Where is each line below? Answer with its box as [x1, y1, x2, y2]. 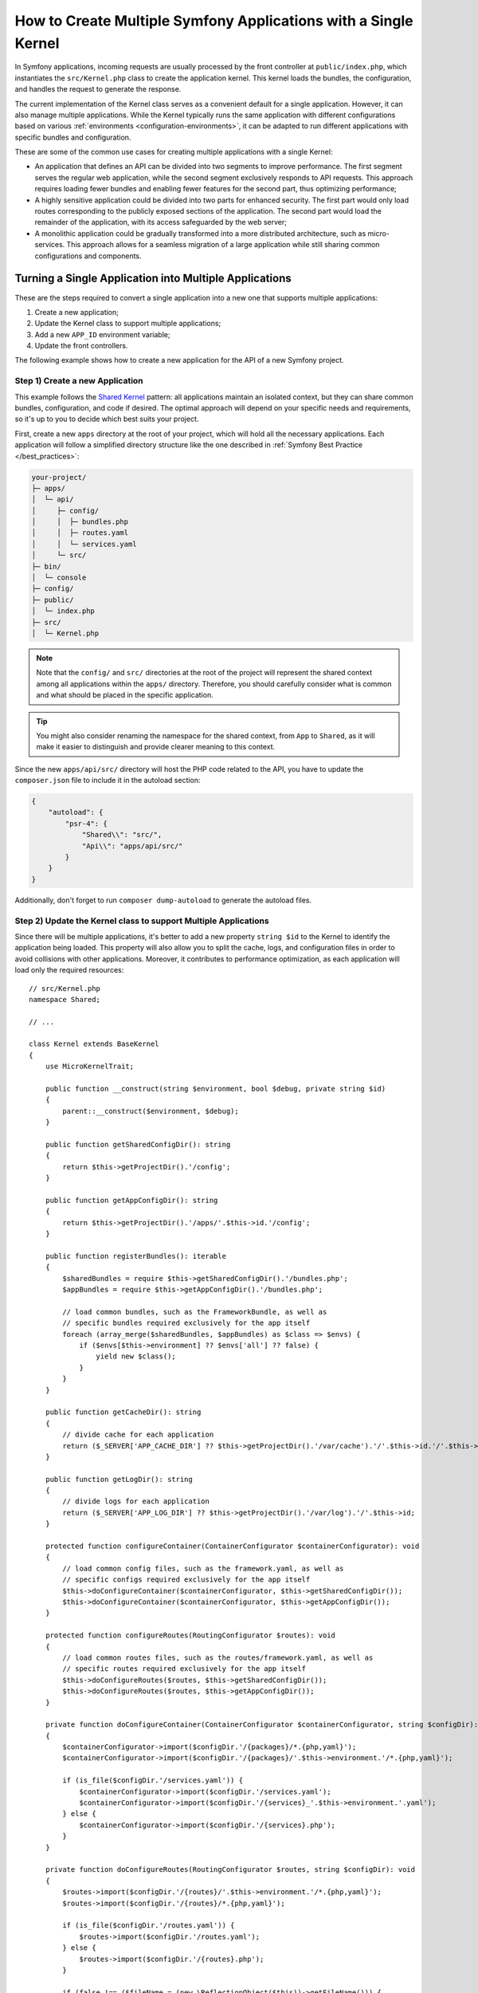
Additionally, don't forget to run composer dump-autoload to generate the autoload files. [14, 895, 312, 905]
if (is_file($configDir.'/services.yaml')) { [62, 1776, 243, 1785]
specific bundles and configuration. [14, 132, 131, 142]
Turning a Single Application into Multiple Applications [14, 272, 292, 285]
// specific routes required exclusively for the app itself [62, 1665, 307, 1673]
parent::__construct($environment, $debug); [62, 1107, 239, 1115]
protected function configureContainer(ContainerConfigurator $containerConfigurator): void [45, 1542, 420, 1551]
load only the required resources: [14, 965, 124, 975]
